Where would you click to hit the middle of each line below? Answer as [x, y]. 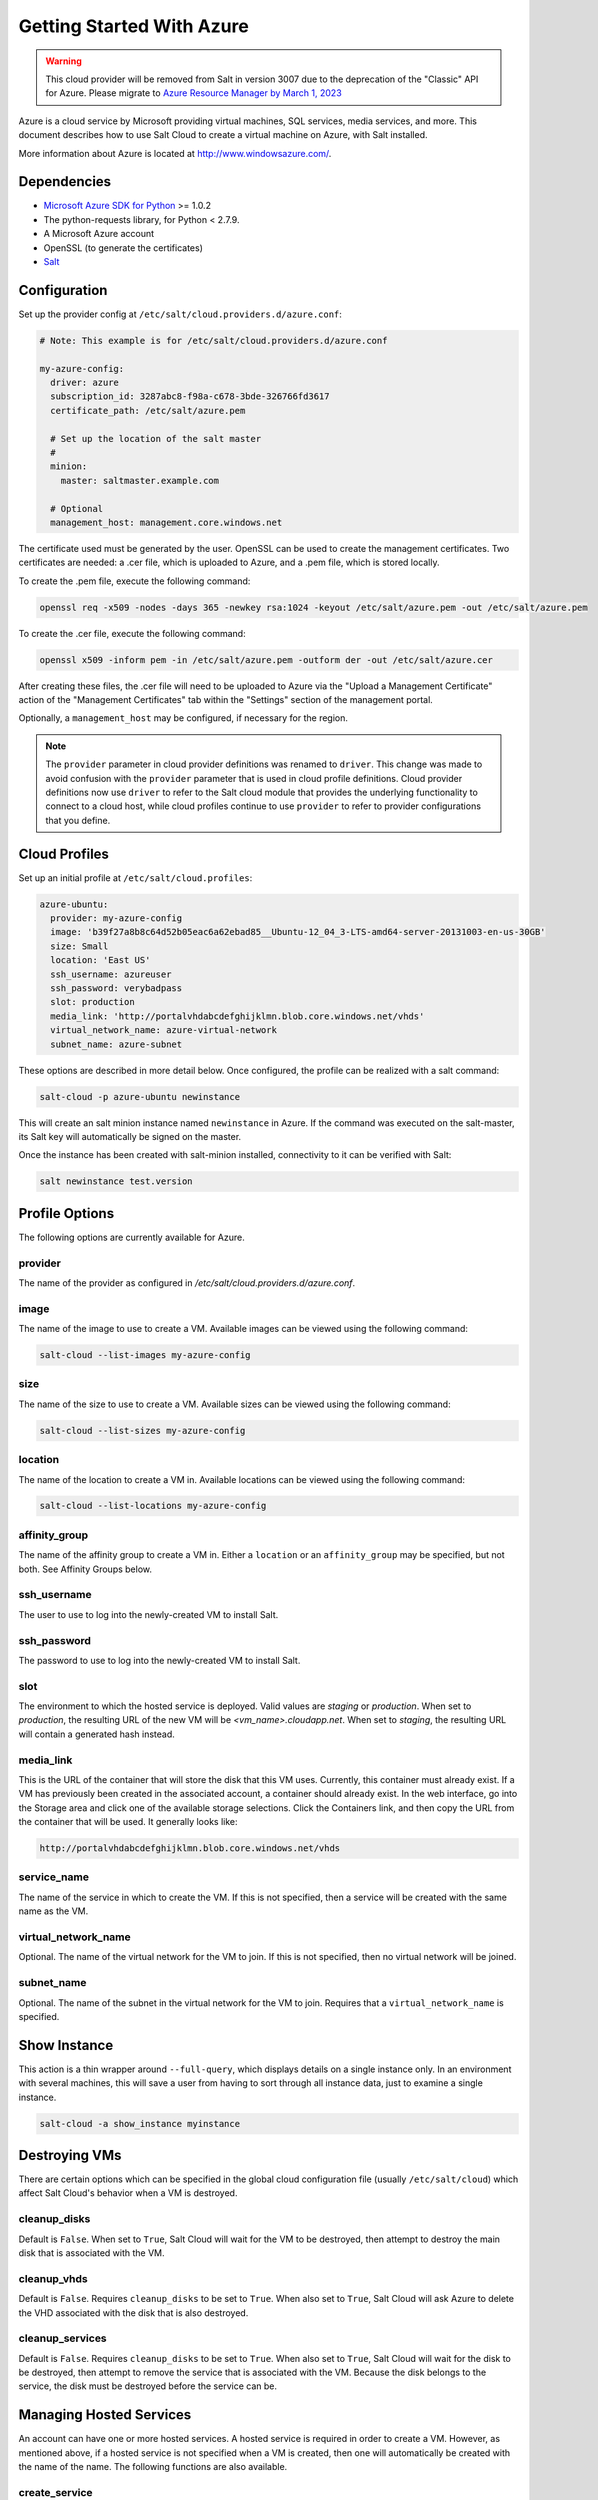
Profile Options [66, 1213]
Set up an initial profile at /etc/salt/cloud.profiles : [135, 877]
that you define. [78, 820]
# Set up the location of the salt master [156, 438]
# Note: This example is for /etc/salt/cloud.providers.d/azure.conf [213, 340]
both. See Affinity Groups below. [85, 1569]
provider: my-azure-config [116, 918]
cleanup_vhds [53, 2278]
